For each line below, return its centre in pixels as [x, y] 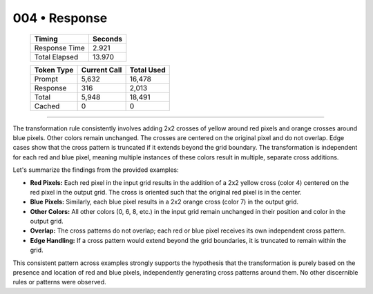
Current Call [102, 70]
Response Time [60, 48]
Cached [47, 106]
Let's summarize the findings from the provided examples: [96, 170]
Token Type [54, 70]
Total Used [147, 70]
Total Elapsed [56, 57]
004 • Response [60, 18]
